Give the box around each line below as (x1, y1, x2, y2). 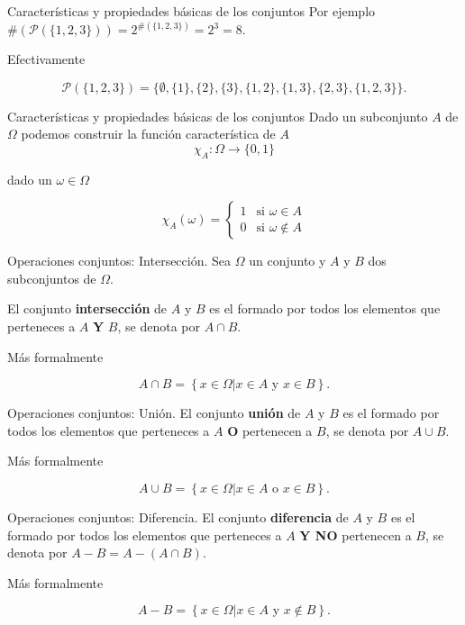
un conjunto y (249, 251, 326, 270)
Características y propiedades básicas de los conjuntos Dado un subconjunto (7, 106, 428, 125)
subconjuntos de (7, 268, 96, 287)
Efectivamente (7, 50, 86, 68)
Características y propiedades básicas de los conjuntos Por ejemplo (7, 2, 376, 20)
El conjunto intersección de (7, 299, 168, 318)
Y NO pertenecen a (299, 525, 412, 544)
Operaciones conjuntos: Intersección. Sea (7, 251, 232, 270)
